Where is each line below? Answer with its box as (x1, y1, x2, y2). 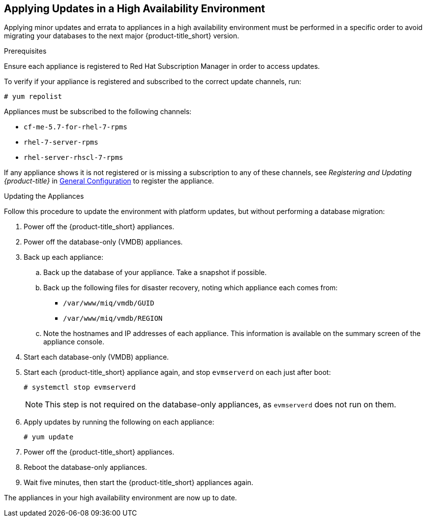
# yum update (24, 433, 74, 441)
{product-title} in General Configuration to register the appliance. (4, 177, 214, 185)
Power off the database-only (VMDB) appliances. (24, 238, 183, 246)
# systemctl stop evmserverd (24, 383, 136, 392)
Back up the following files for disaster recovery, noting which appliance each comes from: (43, 283, 338, 292)
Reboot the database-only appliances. (24, 463, 147, 472)
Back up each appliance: (24, 253, 103, 262)
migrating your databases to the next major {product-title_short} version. (4, 31, 240, 40)
